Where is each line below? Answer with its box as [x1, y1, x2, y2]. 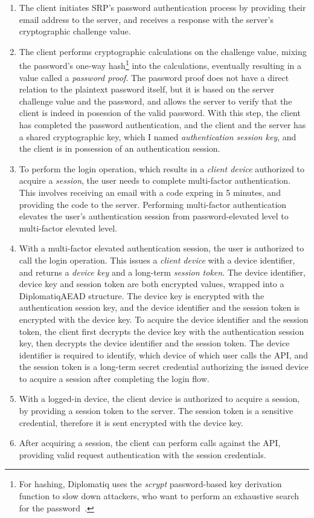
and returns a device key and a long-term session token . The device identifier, [19, 265, 306, 278]
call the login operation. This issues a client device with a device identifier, [19, 253, 295, 266]
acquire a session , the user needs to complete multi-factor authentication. [19, 174, 291, 187]
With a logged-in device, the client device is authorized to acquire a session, [19, 392, 300, 405]
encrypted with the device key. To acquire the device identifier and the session [19, 312, 309, 325]
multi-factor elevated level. [19, 221, 117, 234]
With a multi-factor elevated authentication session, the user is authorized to [19, 242, 304, 254]
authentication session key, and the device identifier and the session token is [19, 301, 300, 314]
